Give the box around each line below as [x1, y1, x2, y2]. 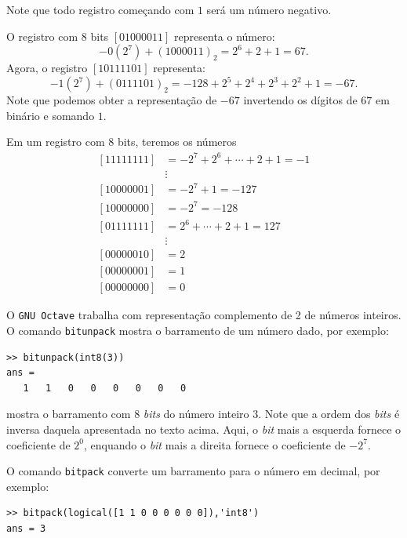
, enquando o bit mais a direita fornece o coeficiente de [84, 436, 346, 453]
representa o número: [174, 27, 275, 44]
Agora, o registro [6, 60, 88, 76]
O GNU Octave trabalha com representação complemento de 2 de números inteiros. [6, 307, 402, 323]
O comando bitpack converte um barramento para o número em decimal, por [6, 463, 380, 479]
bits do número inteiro [143, 405, 249, 422]
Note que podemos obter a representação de [6, 92, 217, 108]
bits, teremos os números [117, 133, 237, 150]
